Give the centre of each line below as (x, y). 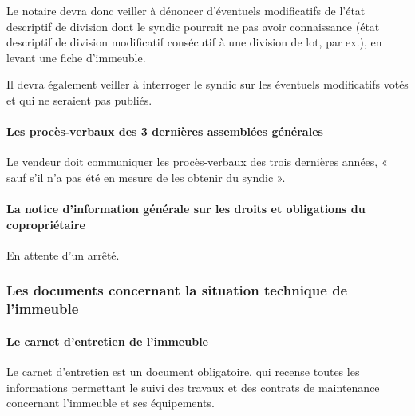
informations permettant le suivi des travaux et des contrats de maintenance (193, 387)
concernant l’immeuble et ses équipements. (111, 403)
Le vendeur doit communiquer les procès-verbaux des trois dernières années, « (197, 162)
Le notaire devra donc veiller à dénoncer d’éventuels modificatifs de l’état (186, 10)
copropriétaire (46, 224)
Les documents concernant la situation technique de (177, 290)
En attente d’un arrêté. (63, 254)
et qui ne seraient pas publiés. (79, 99)
